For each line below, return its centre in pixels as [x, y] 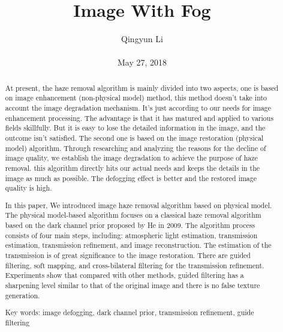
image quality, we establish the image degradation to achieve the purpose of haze [131, 158]
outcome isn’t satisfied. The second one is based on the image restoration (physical [134, 137]
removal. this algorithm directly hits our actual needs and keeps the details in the [133, 168]
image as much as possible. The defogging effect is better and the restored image [131, 178]
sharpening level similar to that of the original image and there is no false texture [133, 285]
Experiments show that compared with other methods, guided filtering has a [124, 275]
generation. [22, 295]
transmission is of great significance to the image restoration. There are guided [128, 255]
